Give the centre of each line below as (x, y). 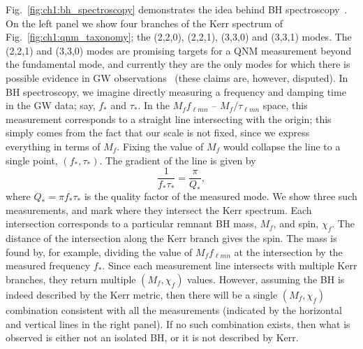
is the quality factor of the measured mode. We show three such (221, 196)
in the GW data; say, (51, 105)
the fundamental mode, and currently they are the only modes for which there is (178, 64)
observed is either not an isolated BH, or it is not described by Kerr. (152, 337)
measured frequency (48, 265)
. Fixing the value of (160, 146)
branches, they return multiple (71, 279)
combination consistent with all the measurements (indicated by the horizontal (174, 309)
